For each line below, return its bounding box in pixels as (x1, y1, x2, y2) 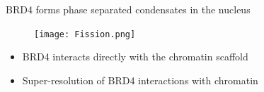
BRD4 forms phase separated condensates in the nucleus (6, 2, 251, 16)
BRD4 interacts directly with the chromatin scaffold (22, 49, 248, 64)
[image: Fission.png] (34, 29, 136, 39)
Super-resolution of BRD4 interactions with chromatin (22, 72, 258, 87)
